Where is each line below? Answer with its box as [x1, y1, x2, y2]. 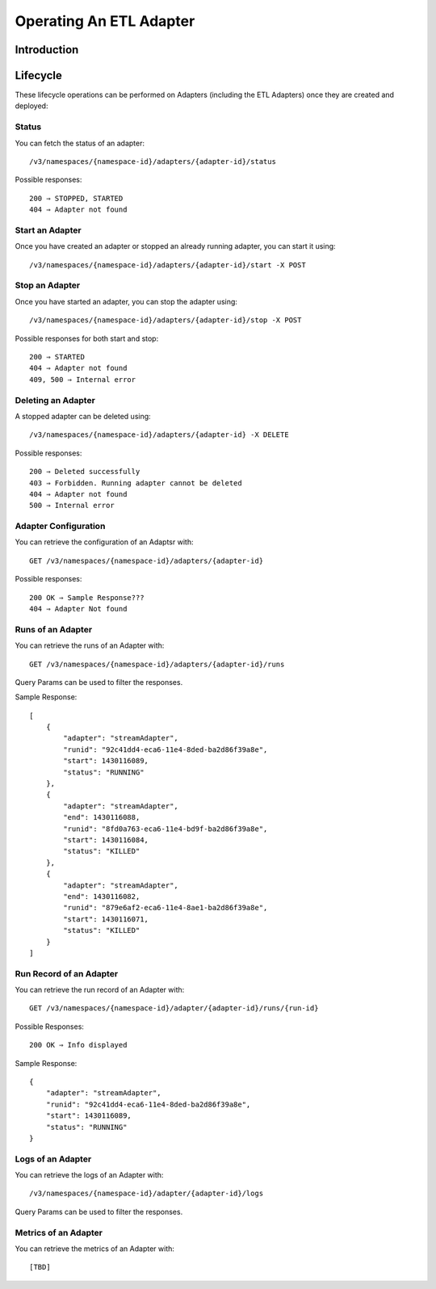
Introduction [15, 43, 79, 57]
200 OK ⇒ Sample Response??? [29, 593, 145, 602]
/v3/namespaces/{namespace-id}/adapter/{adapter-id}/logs [29, 1189, 264, 1199]
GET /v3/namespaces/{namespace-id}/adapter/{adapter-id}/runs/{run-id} [29, 1004, 319, 1013]
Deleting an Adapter [15, 394, 96, 405]
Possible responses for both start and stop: [15, 334, 159, 343]
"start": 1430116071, [63, 914, 149, 924]
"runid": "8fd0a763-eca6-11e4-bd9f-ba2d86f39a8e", [63, 824, 268, 833]
